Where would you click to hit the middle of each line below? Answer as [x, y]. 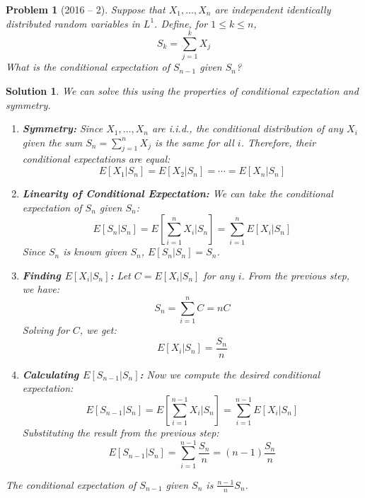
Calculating [51, 374]
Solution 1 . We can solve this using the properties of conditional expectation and [182, 90]
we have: [41, 289]
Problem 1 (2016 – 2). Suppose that [86, 9]
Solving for [46, 330]
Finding [41, 275]
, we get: [98, 330]
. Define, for [181, 23]
